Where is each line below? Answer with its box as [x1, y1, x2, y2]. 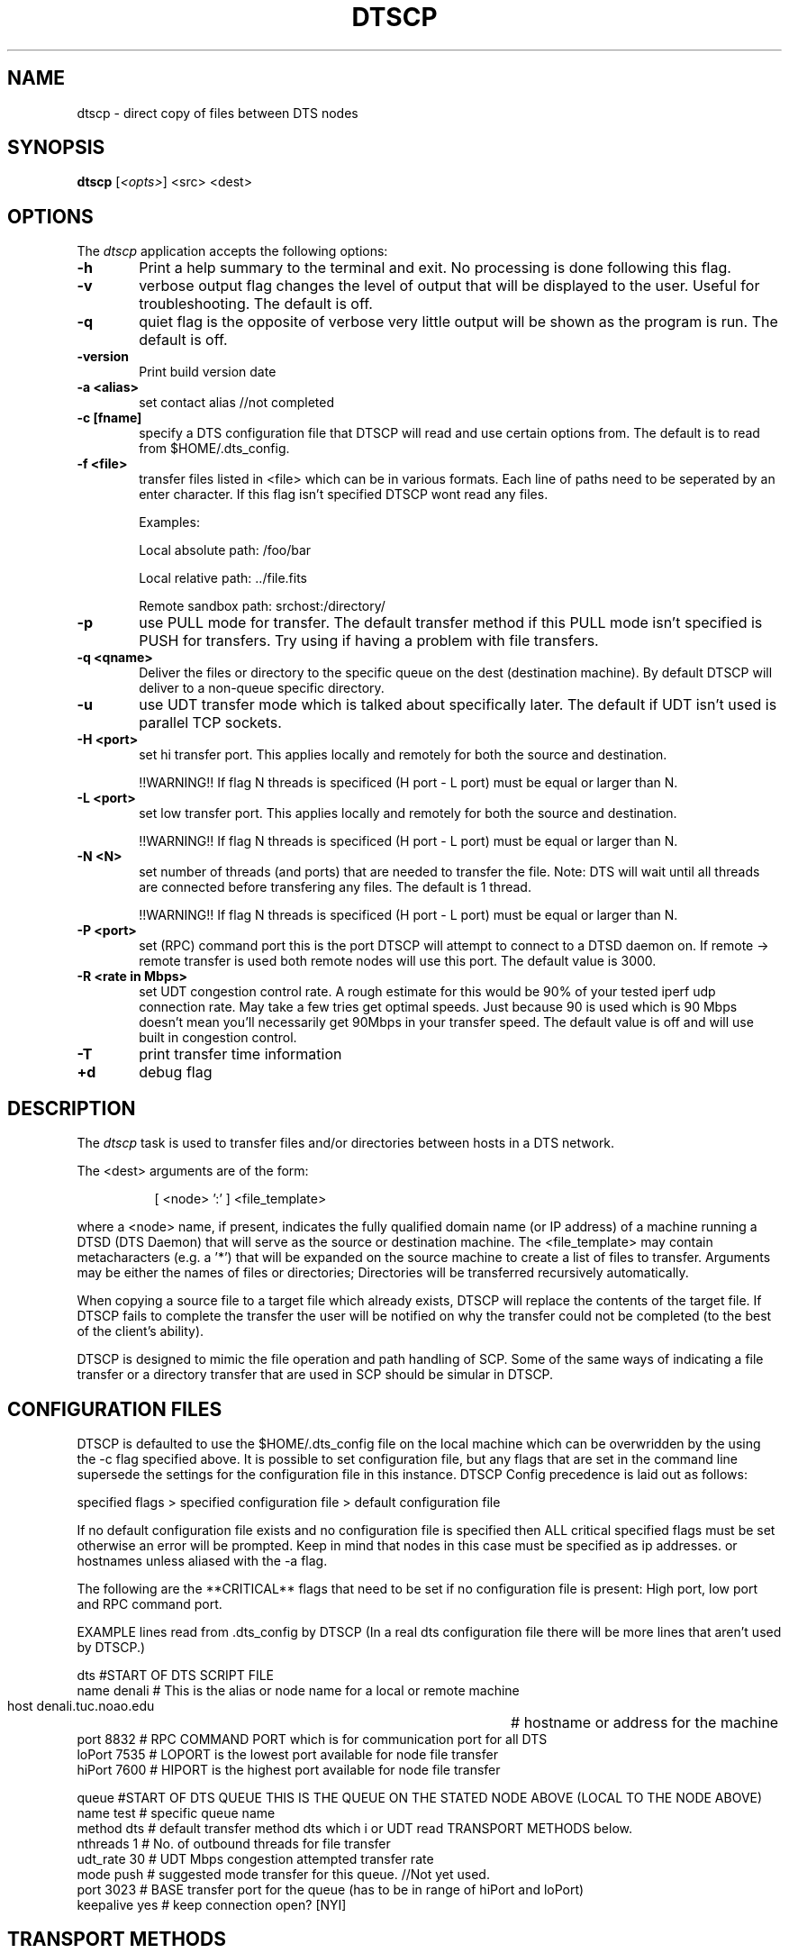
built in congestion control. [139, 1030, 297, 1046]
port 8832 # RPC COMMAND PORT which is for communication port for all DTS [77, 1730, 548, 1747]
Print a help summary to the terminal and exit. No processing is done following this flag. [139, 259, 731, 277]
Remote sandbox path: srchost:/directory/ [139, 598, 385, 614]
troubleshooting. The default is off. [139, 295, 373, 313]
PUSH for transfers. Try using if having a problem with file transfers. [139, 631, 599, 650]
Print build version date [139, 364, 277, 380]
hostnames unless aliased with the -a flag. [77, 1552, 328, 1568]
